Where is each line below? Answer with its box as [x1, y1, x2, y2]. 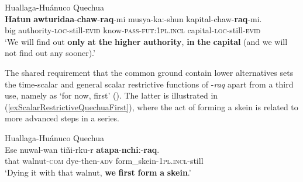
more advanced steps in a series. [5, 112, 119, 124]
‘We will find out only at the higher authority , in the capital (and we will [5, 35, 288, 47]
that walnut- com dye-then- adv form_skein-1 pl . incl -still [5, 155, 204, 167]
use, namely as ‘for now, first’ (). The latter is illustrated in [5, 89, 218, 101]
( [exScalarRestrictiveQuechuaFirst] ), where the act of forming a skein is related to [5, 100, 298, 113]
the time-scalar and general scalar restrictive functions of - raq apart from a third [5, 78, 294, 90]
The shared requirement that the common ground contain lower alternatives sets [5, 66, 294, 78]
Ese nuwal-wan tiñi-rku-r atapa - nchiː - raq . [5, 143, 160, 155]
